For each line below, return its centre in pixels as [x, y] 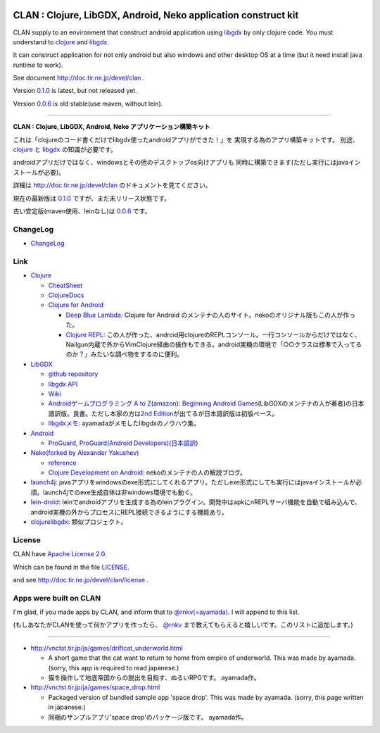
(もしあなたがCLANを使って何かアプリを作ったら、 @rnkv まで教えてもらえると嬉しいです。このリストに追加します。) [183, 625]
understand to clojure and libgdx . [61, 42]
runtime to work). [38, 65]
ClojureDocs [66, 295]
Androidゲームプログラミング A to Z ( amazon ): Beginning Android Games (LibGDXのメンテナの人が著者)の [200, 403]
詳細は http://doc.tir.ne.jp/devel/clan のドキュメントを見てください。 [112, 185]
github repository [73, 374]
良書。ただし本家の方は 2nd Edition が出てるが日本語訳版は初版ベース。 [175, 413]
